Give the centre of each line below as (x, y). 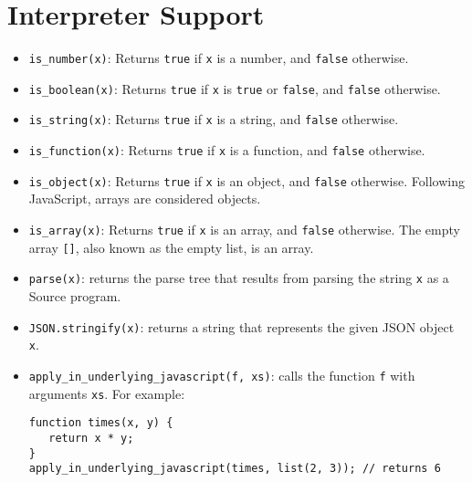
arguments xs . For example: (107, 393)
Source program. (75, 295)
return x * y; (91, 438)
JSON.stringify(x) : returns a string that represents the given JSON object (241, 326)
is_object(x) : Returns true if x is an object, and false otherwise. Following (246, 180)
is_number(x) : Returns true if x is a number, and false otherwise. (219, 58)
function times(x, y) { (101, 423)
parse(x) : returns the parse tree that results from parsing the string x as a (239, 278)
